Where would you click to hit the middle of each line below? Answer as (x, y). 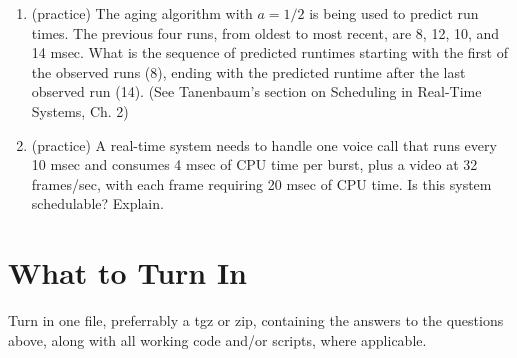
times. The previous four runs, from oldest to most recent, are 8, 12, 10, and (265, 32)
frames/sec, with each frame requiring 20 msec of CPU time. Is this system (261, 183)
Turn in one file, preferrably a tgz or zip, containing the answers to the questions (256, 320)
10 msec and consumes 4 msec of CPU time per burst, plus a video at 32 (254, 164)
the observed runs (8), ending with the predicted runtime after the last (248, 71)
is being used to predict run (394, 13)
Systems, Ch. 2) (80, 110)
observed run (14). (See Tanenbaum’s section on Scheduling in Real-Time (256, 91)
